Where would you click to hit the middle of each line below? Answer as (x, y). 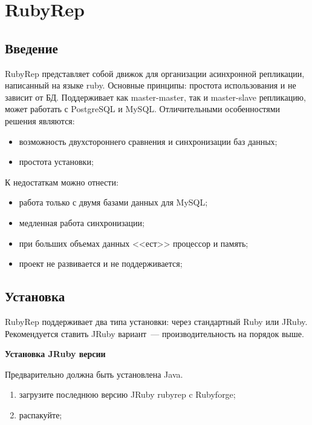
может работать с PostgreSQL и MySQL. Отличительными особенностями (143, 109)
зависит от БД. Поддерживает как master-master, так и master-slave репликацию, (155, 97)
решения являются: (40, 120)
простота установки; (56, 162)
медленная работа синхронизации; (82, 222)
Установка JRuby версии (55, 354)
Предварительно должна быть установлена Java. (94, 374)
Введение (31, 48)
